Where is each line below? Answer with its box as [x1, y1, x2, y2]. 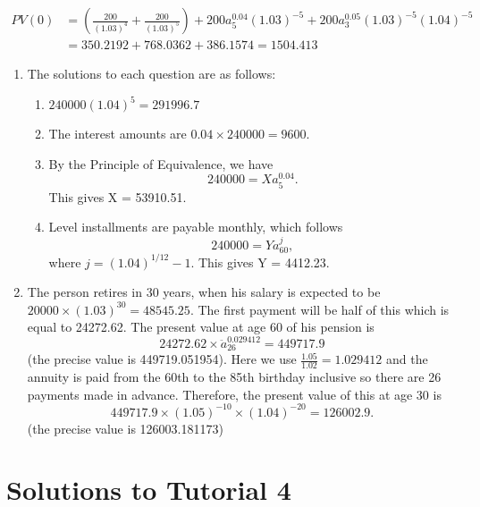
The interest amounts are [48, 124, 187, 143]
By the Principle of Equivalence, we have [48, 154, 274, 173]
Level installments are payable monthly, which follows [48, 217, 343, 236]
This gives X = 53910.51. [48, 187, 187, 206]
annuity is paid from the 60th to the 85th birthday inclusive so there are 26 [27, 367, 442, 385]
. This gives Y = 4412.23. [190, 252, 330, 271]
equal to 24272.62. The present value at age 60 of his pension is [27, 317, 375, 336]
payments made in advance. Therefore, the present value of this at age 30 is [27, 384, 442, 403]
